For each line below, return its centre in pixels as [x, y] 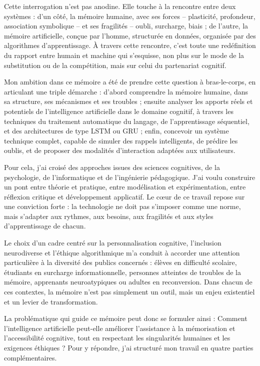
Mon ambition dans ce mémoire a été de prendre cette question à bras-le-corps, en [130, 82]
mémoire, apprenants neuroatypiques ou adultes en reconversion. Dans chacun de [128, 282]
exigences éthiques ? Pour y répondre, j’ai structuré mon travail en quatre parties [129, 347]
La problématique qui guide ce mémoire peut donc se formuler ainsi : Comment [126, 318]
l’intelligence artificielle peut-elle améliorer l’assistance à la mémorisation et [120, 328]
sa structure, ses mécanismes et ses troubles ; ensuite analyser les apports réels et [128, 101]
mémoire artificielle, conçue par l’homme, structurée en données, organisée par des [130, 35]
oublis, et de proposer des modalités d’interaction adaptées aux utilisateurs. [120, 150]
